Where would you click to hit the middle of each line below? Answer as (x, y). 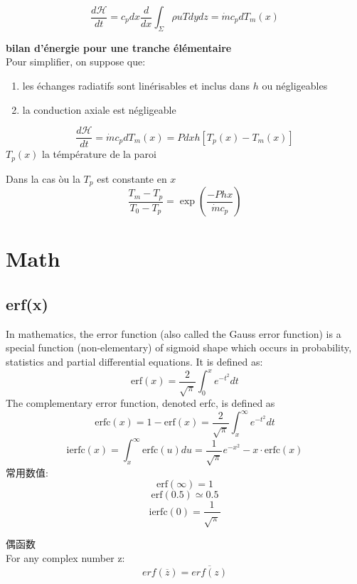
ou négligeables (295, 85)
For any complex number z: (65, 557)
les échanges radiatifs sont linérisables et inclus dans (136, 85)
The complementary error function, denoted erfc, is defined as (140, 403)
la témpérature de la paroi (99, 154)
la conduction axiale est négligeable (99, 109)
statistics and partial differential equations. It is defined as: (134, 361)
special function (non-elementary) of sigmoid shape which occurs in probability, (179, 347)
